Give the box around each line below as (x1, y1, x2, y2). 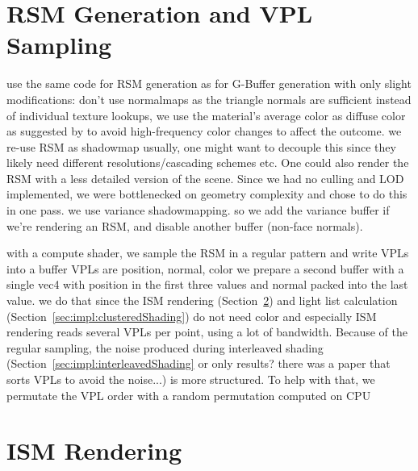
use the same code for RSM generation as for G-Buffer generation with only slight (6, 75, 412, 92)
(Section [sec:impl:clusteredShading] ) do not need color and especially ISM (6, 307, 377, 324)
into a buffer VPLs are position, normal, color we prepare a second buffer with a (6, 260, 404, 277)
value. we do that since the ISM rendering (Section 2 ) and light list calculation (6, 292, 398, 309)
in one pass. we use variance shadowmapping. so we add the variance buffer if (6, 202, 390, 219)
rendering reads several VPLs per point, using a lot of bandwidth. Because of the (6, 323, 408, 340)
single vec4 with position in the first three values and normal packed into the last (6, 276, 408, 293)
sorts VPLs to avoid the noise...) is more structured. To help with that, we (6, 371, 375, 387)
